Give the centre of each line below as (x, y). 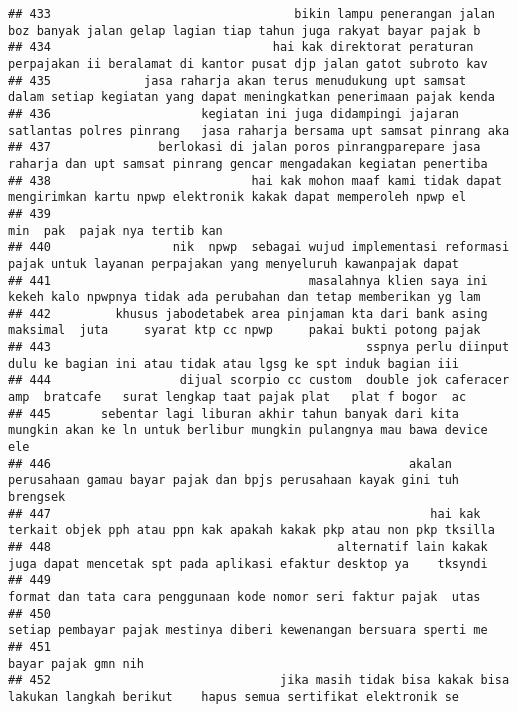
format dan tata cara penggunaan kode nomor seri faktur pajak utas (244, 596)
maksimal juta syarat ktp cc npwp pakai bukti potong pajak (244, 330)
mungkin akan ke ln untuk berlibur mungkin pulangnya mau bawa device (248, 430)
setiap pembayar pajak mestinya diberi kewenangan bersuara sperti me (248, 630)
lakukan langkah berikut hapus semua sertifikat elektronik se (234, 696)
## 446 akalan (230, 463)
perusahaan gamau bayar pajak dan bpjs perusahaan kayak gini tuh (234, 480)
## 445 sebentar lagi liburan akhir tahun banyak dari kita (234, 413)
